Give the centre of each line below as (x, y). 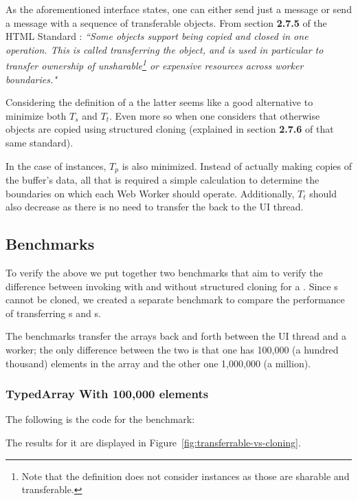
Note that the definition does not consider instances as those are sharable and (186, 476)
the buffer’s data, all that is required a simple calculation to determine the (163, 180)
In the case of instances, (56, 165)
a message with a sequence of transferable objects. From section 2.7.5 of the (166, 22)
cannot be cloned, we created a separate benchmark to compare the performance (175, 300)
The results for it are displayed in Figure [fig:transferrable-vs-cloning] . (153, 442)
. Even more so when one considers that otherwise (214, 115)
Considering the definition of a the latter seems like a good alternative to (159, 102)
